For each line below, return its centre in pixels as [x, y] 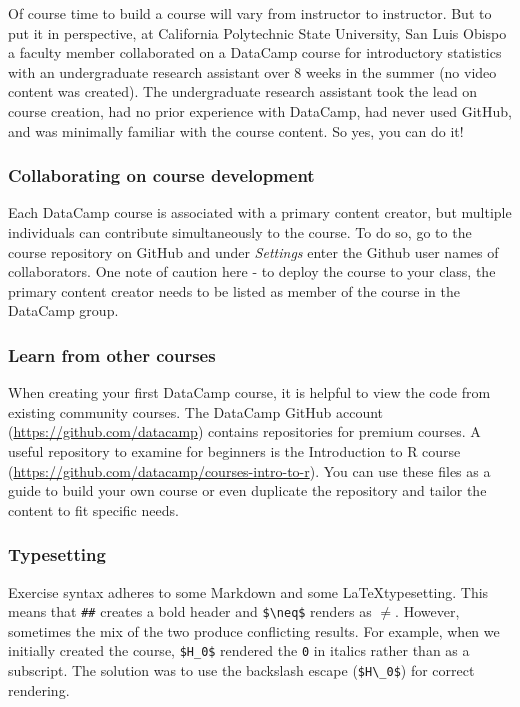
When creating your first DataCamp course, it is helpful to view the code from [249, 392]
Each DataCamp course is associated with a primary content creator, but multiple [260, 212]
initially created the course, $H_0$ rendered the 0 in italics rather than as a [239, 650]
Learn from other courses [112, 354]
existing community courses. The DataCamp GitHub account [196, 411]
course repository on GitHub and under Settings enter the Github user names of [253, 251]
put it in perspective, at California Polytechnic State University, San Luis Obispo [257, 32]
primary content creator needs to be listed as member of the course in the [234, 290]
